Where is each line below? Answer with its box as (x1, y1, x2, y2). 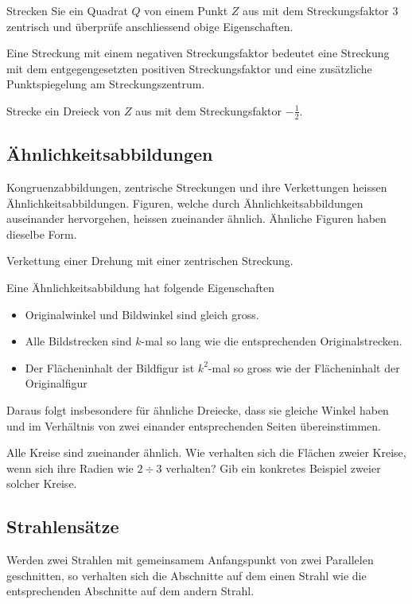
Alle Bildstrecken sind (25, 333, 132, 349)
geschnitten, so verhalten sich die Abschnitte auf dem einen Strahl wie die (6, 567, 367, 583)
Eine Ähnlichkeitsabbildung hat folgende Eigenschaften (6, 279, 274, 295)
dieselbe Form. (6, 225, 77, 242)
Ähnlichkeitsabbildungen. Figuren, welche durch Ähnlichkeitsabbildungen (6, 194, 363, 211)
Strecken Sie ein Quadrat (6, 2, 128, 18)
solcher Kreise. (6, 475, 77, 492)
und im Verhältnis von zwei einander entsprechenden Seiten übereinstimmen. (6, 417, 381, 434)
